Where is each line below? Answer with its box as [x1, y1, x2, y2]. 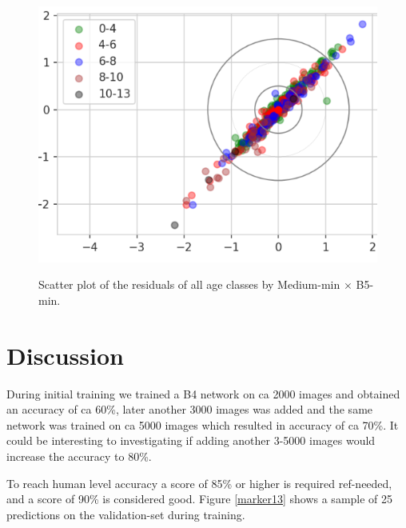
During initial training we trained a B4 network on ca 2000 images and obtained [6, 385, 400, 402]
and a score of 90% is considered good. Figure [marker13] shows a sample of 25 [6, 490, 393, 507]
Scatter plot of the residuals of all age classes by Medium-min [38, 276, 340, 293]
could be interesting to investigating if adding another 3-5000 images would [6, 432, 376, 449]
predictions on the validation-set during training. [6, 506, 245, 522]
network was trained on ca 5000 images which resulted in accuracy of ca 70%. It [6, 416, 399, 433]
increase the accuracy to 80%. [6, 448, 152, 464]
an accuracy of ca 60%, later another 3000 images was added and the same [6, 401, 373, 418]
